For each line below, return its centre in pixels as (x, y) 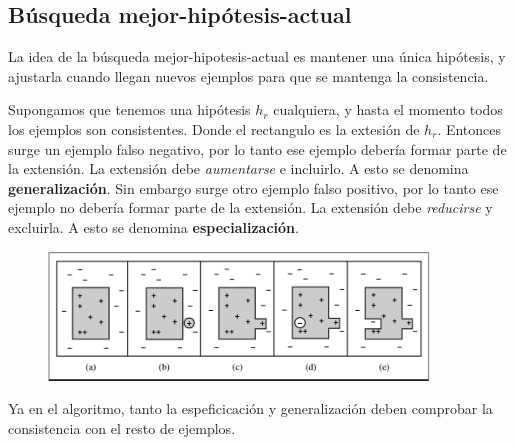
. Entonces (469, 128)
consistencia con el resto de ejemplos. (122, 427)
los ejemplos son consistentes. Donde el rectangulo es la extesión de (214, 128)
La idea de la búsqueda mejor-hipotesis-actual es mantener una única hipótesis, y (257, 56)
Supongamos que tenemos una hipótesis (129, 109)
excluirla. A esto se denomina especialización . (153, 226)
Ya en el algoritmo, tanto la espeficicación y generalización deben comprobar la (250, 408)
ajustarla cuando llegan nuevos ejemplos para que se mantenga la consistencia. (248, 75)
